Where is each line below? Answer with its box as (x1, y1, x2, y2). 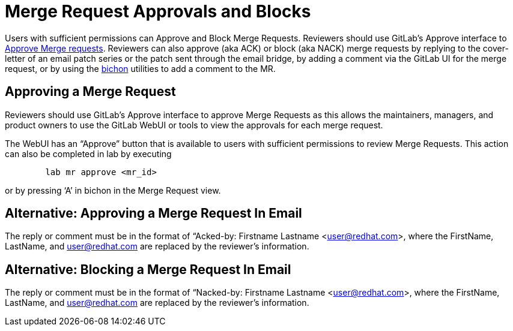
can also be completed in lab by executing (5, 148, 172, 159)
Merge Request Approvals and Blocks (5, 1, 311, 22)
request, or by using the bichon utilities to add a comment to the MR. (5, 63, 276, 74)
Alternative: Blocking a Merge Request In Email (5, 261, 291, 277)
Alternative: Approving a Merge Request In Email (5, 206, 302, 221)
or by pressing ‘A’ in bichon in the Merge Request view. (5, 185, 221, 195)
